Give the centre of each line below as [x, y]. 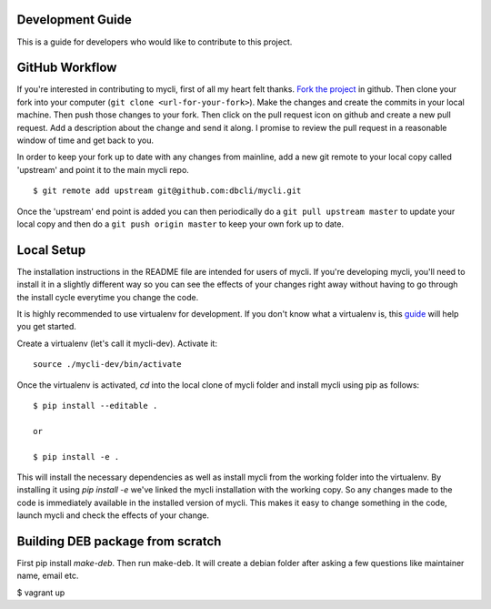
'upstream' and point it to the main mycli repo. [103, 169]
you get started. [47, 327]
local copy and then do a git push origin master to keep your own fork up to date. [180, 224]
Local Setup [51, 250]
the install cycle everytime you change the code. [108, 297]
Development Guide [74, 20]
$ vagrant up [41, 593]
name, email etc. [48, 576]
